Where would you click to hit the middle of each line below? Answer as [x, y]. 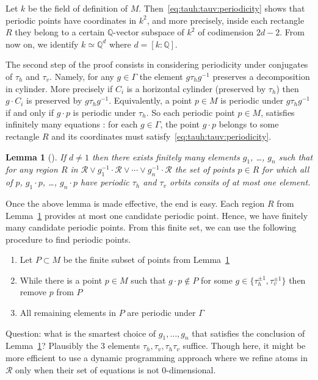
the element [161, 76]
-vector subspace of [149, 32]
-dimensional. [191, 369]
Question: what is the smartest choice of [81, 333]
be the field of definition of [78, 8]
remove [33, 292]
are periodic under [161, 313]
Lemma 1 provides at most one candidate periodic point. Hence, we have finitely [157, 215]
